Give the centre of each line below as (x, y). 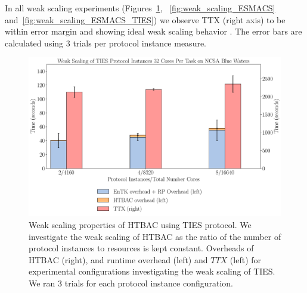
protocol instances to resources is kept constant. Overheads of (141, 248)
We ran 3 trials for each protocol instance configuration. (131, 283)
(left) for (246, 259)
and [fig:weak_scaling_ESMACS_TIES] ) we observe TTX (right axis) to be (145, 19)
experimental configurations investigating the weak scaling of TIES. (152, 271)
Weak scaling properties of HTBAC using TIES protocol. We (140, 225)
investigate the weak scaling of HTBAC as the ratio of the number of (155, 236)
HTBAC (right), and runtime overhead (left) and (118, 259)
